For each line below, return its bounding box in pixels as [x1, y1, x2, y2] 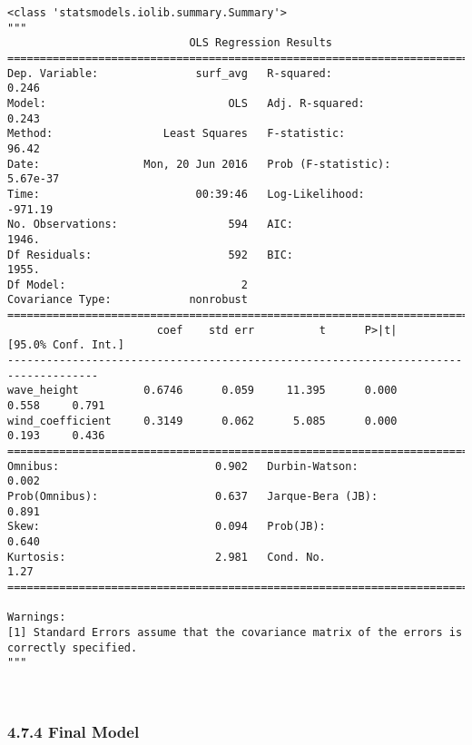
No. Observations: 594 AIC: [7, 218, 293, 231]
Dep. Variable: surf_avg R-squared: [7, 66, 332, 80]
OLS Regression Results [189, 36, 332, 50]
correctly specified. [7, 641, 138, 654]
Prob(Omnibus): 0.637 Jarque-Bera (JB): [7, 490, 379, 503]
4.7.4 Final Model [7, 720, 140, 743]
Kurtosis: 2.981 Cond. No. [7, 550, 326, 564]
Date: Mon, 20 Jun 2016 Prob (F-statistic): [7, 157, 391, 171]
